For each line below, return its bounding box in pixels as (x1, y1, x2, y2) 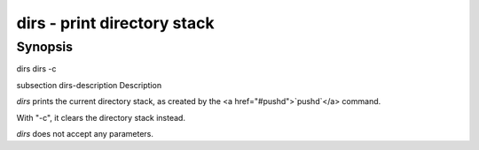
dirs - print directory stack (16, 13, 215, 33)
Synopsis (16, 39, 74, 55)
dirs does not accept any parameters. (16, 128, 154, 139)
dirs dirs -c (16, 64, 57, 74)
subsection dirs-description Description (16, 79, 162, 90)
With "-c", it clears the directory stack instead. (16, 112, 186, 123)
